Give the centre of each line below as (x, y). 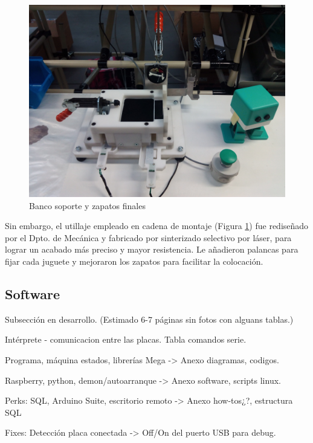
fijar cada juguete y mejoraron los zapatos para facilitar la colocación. (134, 261)
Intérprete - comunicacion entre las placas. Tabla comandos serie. (126, 339)
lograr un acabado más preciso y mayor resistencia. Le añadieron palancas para (152, 249)
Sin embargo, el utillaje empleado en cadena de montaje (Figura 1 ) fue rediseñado (157, 226)
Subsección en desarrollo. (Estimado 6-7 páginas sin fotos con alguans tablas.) (149, 319)
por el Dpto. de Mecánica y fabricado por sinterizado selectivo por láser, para (148, 237)
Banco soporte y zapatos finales (87, 205)
